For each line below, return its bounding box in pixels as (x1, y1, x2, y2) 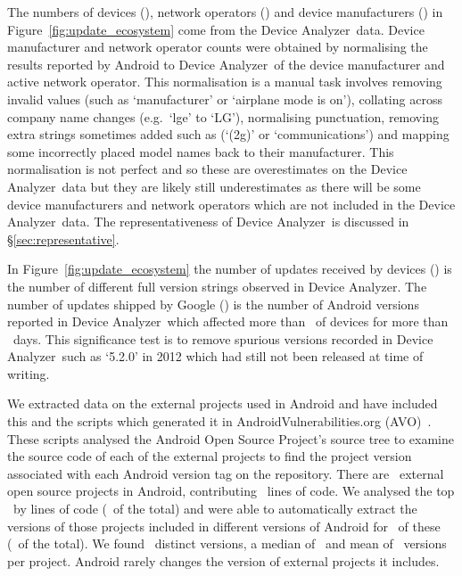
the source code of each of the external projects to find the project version (7, 447, 412, 465)
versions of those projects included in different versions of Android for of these (7, 516, 441, 535)
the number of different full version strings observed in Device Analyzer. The (7, 276, 427, 295)
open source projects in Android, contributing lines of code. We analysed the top (7, 481, 455, 500)
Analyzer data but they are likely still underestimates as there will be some (7, 177, 421, 195)
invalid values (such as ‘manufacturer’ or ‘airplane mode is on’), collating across (7, 89, 442, 108)
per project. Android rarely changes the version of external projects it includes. (7, 551, 440, 570)
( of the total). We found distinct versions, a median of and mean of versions (7, 534, 447, 553)
